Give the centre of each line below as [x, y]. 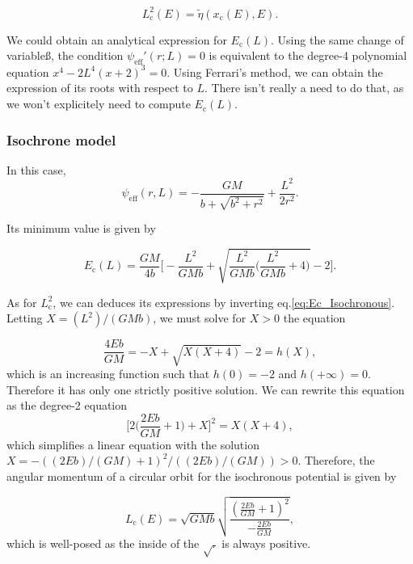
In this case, [36, 169]
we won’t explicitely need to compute [99, 104]
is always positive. [266, 543]
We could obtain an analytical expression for [117, 39]
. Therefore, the [336, 460]
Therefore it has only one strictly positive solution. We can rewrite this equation [206, 389]
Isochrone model [61, 139]
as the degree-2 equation [67, 405]
